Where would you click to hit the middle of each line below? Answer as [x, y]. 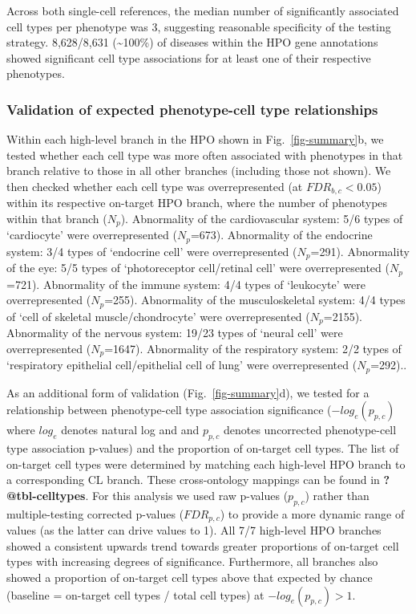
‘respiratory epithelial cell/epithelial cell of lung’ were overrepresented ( [182, 365]
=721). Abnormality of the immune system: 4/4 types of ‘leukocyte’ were [186, 284]
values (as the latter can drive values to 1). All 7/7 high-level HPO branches [194, 530]
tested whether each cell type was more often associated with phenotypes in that [205, 155]
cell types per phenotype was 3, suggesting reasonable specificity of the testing [199, 26]
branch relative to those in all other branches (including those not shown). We [199, 171]
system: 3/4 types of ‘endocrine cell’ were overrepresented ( [152, 251]
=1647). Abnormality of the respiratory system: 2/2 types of [253, 348]
